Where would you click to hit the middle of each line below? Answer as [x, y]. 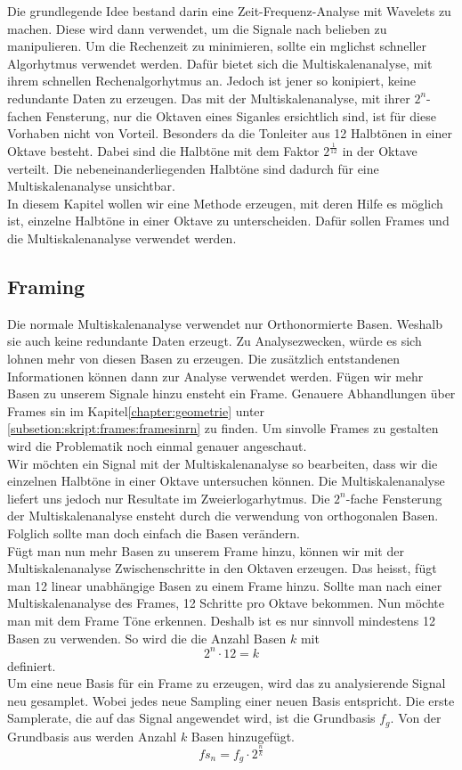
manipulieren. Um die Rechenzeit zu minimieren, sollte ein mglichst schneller [217, 46]
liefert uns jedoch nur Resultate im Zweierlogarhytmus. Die [169, 498]
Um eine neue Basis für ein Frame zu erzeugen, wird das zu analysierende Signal [227, 683]
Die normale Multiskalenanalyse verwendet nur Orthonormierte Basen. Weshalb [225, 323]
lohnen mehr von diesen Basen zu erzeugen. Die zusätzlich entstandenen [203, 359]
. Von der [416, 718]
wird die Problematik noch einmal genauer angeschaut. [157, 446]
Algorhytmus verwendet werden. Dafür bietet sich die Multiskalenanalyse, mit [220, 63]
